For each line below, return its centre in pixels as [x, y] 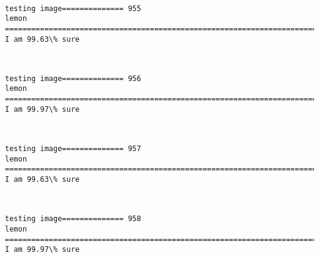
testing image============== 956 [73, 78]
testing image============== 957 [73, 149]
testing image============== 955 [73, 8]
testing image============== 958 [73, 219]
